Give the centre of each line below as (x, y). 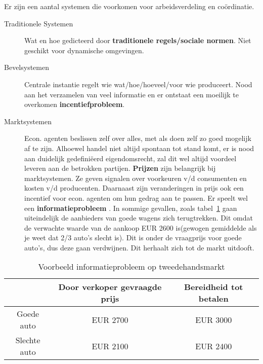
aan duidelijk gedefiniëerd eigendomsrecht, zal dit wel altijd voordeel (130, 158)
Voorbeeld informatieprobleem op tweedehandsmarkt (131, 267)
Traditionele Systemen (39, 23)
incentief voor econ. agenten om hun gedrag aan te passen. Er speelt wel (136, 197)
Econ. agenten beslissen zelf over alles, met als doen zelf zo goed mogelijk (138, 138)
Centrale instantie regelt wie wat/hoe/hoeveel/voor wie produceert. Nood (138, 84)
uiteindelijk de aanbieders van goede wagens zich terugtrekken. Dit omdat (139, 218)
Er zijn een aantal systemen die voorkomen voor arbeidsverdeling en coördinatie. (129, 6)
